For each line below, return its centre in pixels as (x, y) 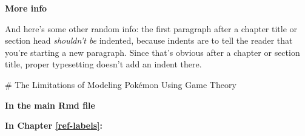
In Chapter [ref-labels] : (54, 125)
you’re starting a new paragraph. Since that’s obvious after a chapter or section (152, 52)
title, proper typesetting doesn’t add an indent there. (103, 64)
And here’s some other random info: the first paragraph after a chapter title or (151, 28)
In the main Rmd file (50, 105)
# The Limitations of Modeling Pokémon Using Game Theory (121, 84)
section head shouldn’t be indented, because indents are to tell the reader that (149, 40)
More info (26, 8)
